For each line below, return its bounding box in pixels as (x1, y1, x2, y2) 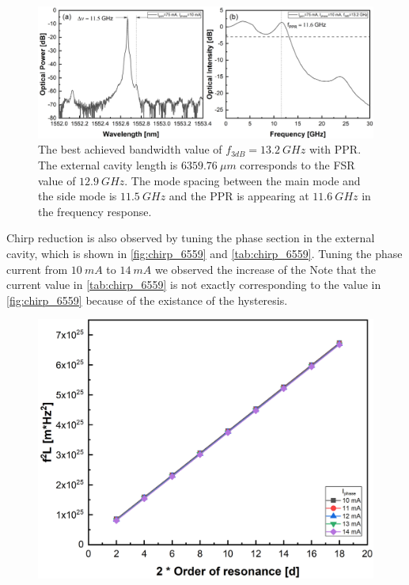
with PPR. (309, 141, 362, 158)
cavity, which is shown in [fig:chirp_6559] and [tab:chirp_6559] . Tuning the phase (6, 245, 403, 262)
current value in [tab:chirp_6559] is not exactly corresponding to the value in (6, 276, 381, 293)
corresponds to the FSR (240, 157, 355, 173)
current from (6, 260, 68, 277)
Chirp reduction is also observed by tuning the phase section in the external (6, 230, 375, 246)
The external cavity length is (38, 157, 178, 173)
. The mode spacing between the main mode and (124, 172, 361, 188)
